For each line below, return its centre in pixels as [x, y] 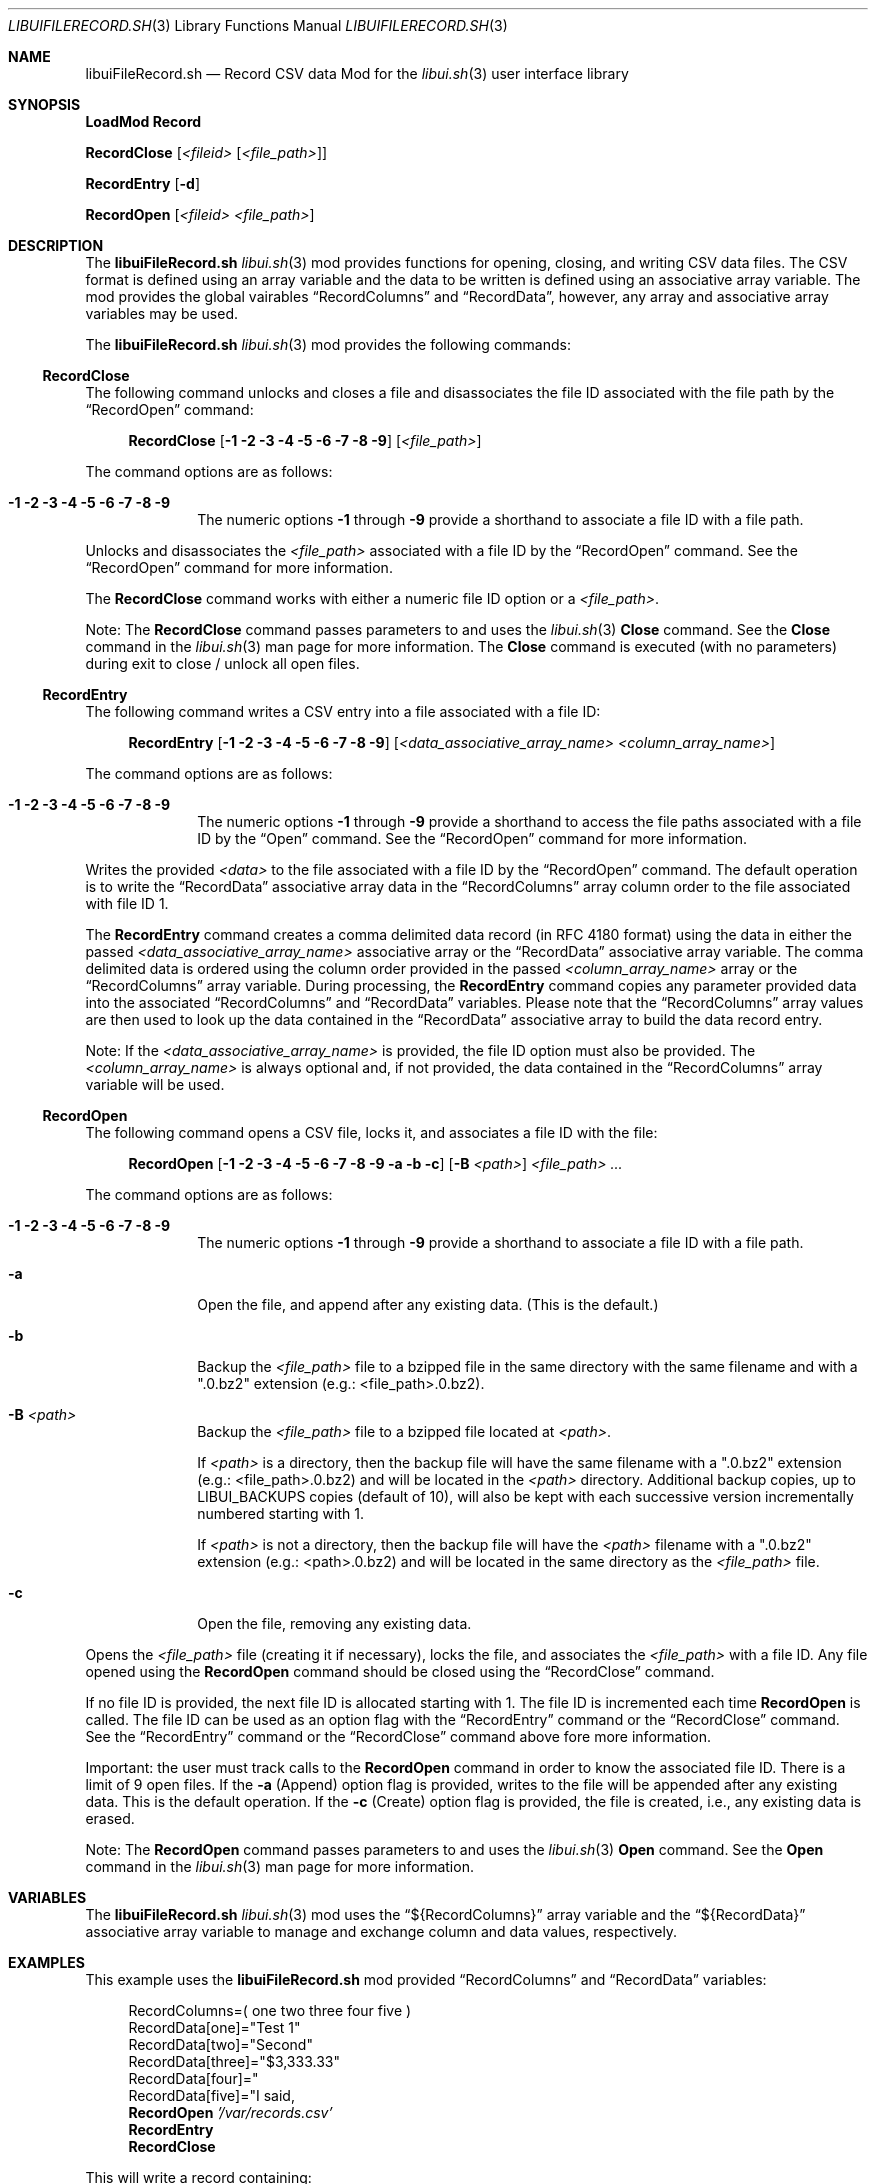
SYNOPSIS [44, 104]
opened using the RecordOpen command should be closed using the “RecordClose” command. [400, 1671]
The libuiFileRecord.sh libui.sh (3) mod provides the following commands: [328, 344]
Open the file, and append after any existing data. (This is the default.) [428, 1304]
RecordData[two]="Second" [220, 2044]
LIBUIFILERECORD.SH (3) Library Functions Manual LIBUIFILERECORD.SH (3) [258, 25]
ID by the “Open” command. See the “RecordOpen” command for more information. [472, 838]
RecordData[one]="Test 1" [214, 2027]
